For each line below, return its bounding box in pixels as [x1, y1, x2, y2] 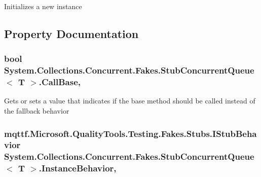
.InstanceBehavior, [39, 162, 117, 174]
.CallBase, [39, 76, 81, 88]
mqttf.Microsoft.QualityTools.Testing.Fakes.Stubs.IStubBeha [4, 127, 257, 139]
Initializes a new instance [4, 1, 82, 11]
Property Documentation [4, 25, 139, 41]
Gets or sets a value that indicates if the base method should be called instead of [4, 95, 255, 106]
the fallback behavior [4, 105, 69, 116]
